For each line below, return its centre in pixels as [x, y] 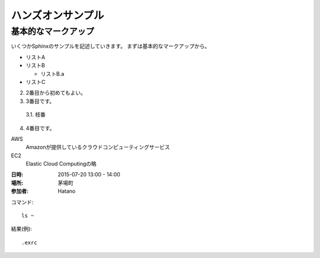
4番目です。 [40, 128]
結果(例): [22, 229]
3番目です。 [40, 101]
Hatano [67, 191]
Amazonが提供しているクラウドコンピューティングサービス [98, 147]
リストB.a [52, 73]
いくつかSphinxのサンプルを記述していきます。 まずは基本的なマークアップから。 [111, 46]
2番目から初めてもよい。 [56, 93]
